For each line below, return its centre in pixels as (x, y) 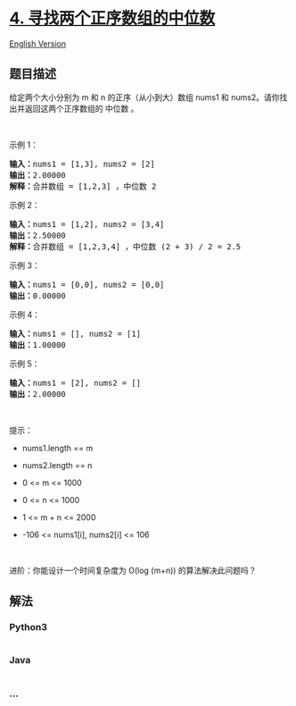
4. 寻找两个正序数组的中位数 (112, 18)
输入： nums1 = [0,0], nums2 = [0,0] (87, 284)
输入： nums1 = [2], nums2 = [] (75, 382)
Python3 (28, 627)
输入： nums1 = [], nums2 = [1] (75, 333)
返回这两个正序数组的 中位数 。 (82, 108)
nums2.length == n (57, 465)
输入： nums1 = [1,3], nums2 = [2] (82, 164)
